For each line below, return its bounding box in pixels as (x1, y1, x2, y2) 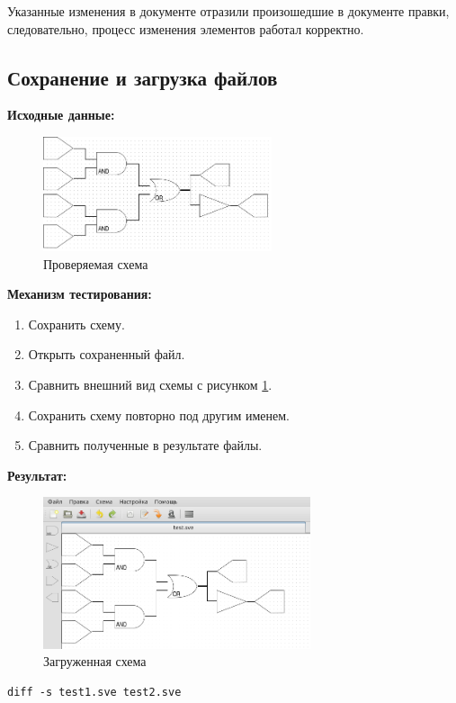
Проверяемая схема (43, 254, 148, 273)
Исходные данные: (7, 105, 115, 124)
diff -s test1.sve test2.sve (7, 685, 182, 698)
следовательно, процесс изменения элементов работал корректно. (7, 19, 364, 38)
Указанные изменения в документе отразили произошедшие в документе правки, (7, 2, 450, 20)
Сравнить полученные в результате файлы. (28, 436, 263, 455)
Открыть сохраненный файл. (28, 345, 185, 364)
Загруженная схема (43, 652, 147, 671)
